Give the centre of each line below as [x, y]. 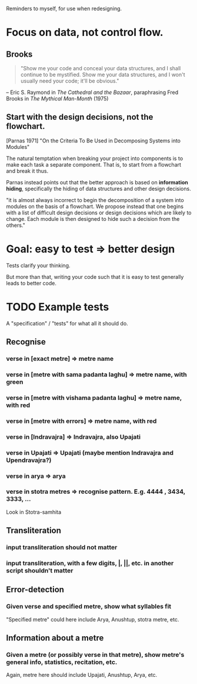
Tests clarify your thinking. [38, 265]
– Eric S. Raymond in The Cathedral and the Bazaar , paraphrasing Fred [92, 92]
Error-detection [35, 590]
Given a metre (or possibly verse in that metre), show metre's [95, 655]
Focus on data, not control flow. [85, 32]
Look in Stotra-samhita [34, 512]
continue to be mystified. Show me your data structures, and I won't [103, 74]
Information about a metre [55, 638]
